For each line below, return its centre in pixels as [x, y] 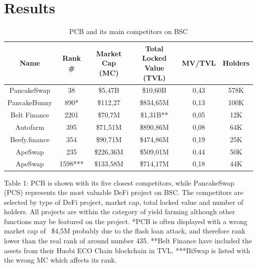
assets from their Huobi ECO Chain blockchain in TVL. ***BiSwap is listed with [127, 250]
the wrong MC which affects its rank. [61, 260]
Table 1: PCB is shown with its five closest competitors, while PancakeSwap [119, 182]
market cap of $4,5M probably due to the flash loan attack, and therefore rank [125, 231]
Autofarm [30, 127]
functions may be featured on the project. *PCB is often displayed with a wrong [126, 221]
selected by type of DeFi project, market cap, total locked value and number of [124, 202]
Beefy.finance [30, 139]
